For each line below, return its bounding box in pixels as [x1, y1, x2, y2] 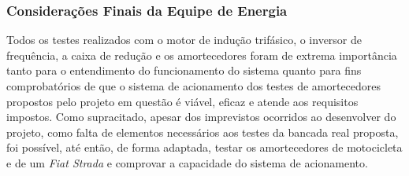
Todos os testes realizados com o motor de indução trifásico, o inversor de [6, 31, 363, 48]
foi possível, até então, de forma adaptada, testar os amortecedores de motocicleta [6, 139, 403, 156]
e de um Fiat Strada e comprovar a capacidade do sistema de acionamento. [6, 154, 368, 170]
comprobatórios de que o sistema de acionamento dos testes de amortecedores [6, 78, 381, 93]
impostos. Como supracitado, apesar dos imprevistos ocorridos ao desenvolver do [6, 108, 396, 125]
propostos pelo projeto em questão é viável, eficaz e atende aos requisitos [6, 93, 359, 109]
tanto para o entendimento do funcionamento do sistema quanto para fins [6, 62, 362, 79]
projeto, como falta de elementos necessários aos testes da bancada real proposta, [6, 123, 399, 140]
